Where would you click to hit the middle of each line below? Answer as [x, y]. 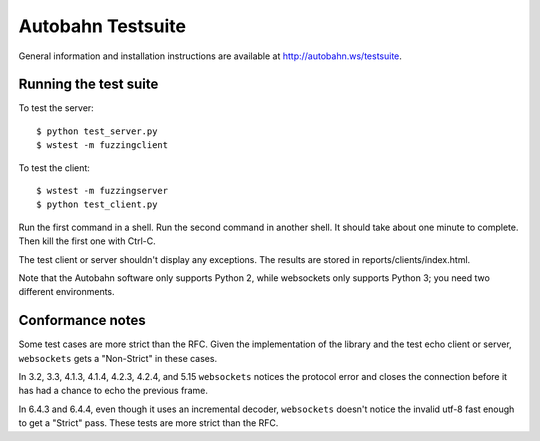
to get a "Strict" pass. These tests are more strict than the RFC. [148, 423]
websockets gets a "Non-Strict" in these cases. [118, 358]
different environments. [66, 292]
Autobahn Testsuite [102, 26]
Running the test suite [88, 84]
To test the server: [56, 108]
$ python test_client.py [97, 204]
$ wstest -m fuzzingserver [102, 191]
